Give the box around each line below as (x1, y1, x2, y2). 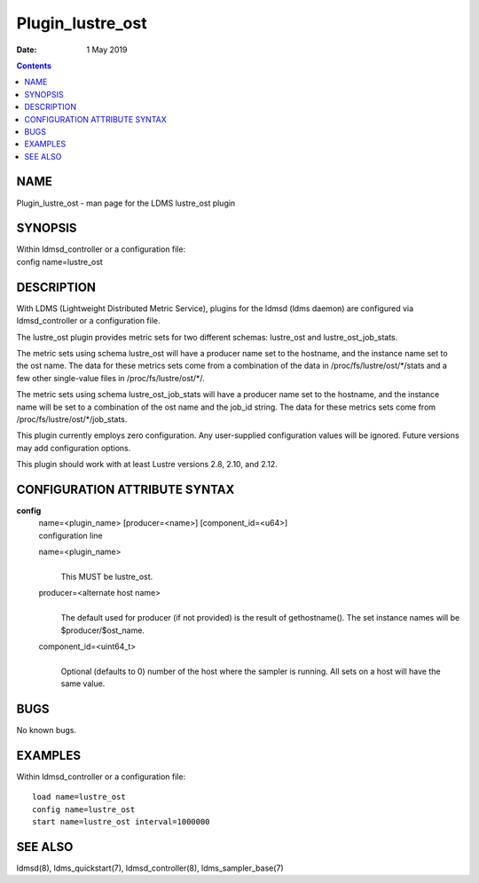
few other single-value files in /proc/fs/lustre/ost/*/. (16, 372, 206, 383)
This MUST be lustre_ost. (60, 571, 153, 582)
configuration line (38, 530, 104, 541)
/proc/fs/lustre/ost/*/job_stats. (16, 413, 128, 425)
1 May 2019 (86, 44, 128, 55)
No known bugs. (16, 724, 77, 735)
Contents (16, 60, 52, 71)
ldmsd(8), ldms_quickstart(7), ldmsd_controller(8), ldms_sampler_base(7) (16, 863, 284, 873)
